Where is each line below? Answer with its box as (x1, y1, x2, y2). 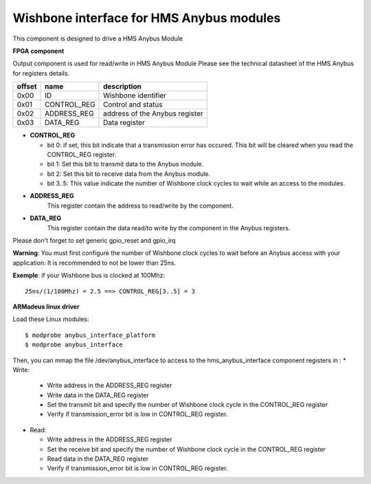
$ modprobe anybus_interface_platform (25, 331, 156, 339)
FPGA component (12, 47, 65, 55)
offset (16, 82, 37, 91)
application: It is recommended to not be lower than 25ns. (12, 258, 177, 267)
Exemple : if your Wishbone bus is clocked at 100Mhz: (12, 272, 165, 280)
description (103, 82, 142, 91)
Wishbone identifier (103, 91, 167, 100)
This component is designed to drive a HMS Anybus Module (12, 34, 183, 43)
